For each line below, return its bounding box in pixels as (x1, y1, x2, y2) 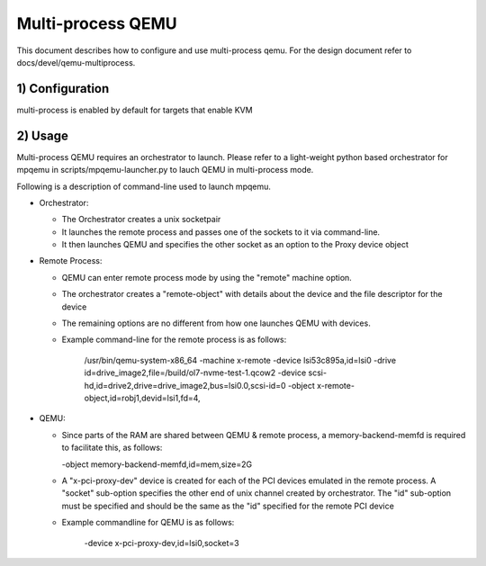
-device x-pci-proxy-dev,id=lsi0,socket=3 (84, 537, 239, 548)
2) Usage (16, 128, 69, 143)
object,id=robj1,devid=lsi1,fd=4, (84, 392, 202, 403)
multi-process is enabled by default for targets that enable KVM (16, 104, 253, 115)
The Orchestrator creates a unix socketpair (61, 214, 221, 225)
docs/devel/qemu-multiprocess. (16, 57, 136, 67)
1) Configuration (16, 81, 110, 96)
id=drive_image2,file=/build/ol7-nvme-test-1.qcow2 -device (84, 367, 307, 378)
